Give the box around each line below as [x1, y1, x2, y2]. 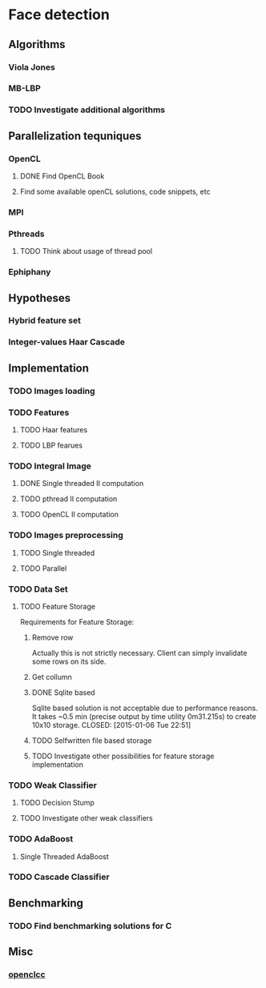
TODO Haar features [19, 425, 88, 435]
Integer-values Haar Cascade [8, 336, 126, 347]
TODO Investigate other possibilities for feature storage [31, 751, 215, 761]
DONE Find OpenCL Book [19, 171, 105, 181]
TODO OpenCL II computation [19, 510, 119, 520]
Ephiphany [8, 267, 51, 278]
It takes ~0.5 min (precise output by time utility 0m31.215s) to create [31, 711, 256, 721]
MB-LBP [8, 82, 42, 94]
